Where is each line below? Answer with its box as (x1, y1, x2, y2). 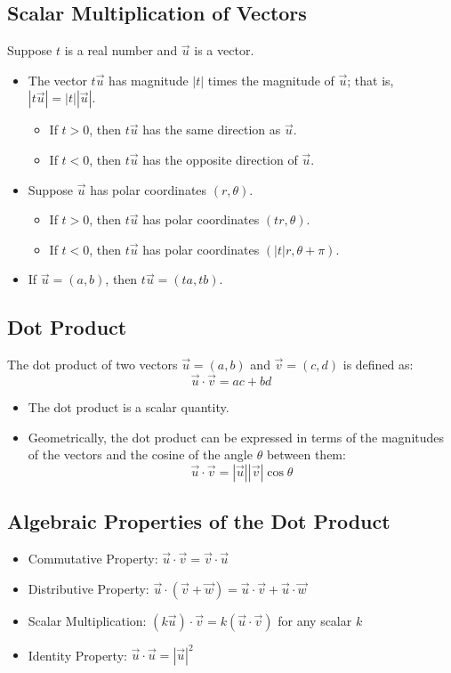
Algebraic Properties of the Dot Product (7, 507, 391, 535)
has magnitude (109, 70, 189, 89)
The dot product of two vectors (7, 355, 178, 374)
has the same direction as (142, 120, 281, 139)
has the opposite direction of (142, 150, 298, 168)
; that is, (347, 70, 394, 89)
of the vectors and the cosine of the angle (28, 445, 253, 464)
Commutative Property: (28, 548, 158, 567)
